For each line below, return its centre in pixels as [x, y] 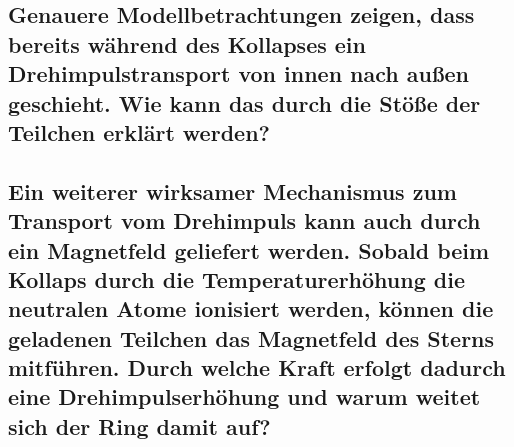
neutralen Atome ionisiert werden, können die [251, 308]
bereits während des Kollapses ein [187, 43]
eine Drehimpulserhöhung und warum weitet [244, 396]
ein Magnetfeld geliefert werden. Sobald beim [249, 249]
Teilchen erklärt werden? [139, 131]
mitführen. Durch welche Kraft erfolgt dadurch [257, 367]
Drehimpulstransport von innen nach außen [238, 73]
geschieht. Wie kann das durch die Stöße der [244, 102]
